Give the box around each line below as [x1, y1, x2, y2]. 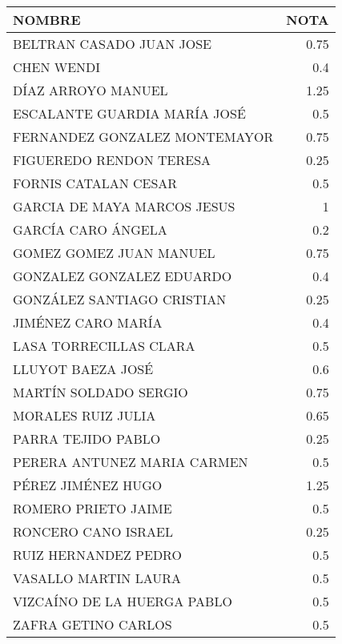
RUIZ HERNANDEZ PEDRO [13, 545, 182, 564]
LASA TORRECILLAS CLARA [13, 336, 195, 355]
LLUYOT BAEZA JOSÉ [13, 360, 154, 378]
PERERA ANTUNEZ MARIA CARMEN [13, 453, 248, 471]
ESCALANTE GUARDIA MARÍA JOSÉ [13, 104, 246, 123]
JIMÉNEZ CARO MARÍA [13, 313, 163, 332]
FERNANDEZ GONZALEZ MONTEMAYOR [13, 127, 274, 146]
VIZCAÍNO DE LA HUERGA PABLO [13, 592, 232, 610]
